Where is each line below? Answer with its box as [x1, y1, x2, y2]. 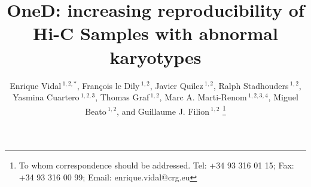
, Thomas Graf [95, 91, 150, 103]
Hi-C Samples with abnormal [33, 21, 278, 45]
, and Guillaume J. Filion [117, 105, 209, 117]
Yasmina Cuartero [13, 91, 80, 103]
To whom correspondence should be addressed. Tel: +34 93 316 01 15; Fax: [19, 158, 294, 171]
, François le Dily [77, 79, 140, 91]
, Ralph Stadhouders [213, 79, 289, 91]
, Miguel [268, 91, 298, 103]
